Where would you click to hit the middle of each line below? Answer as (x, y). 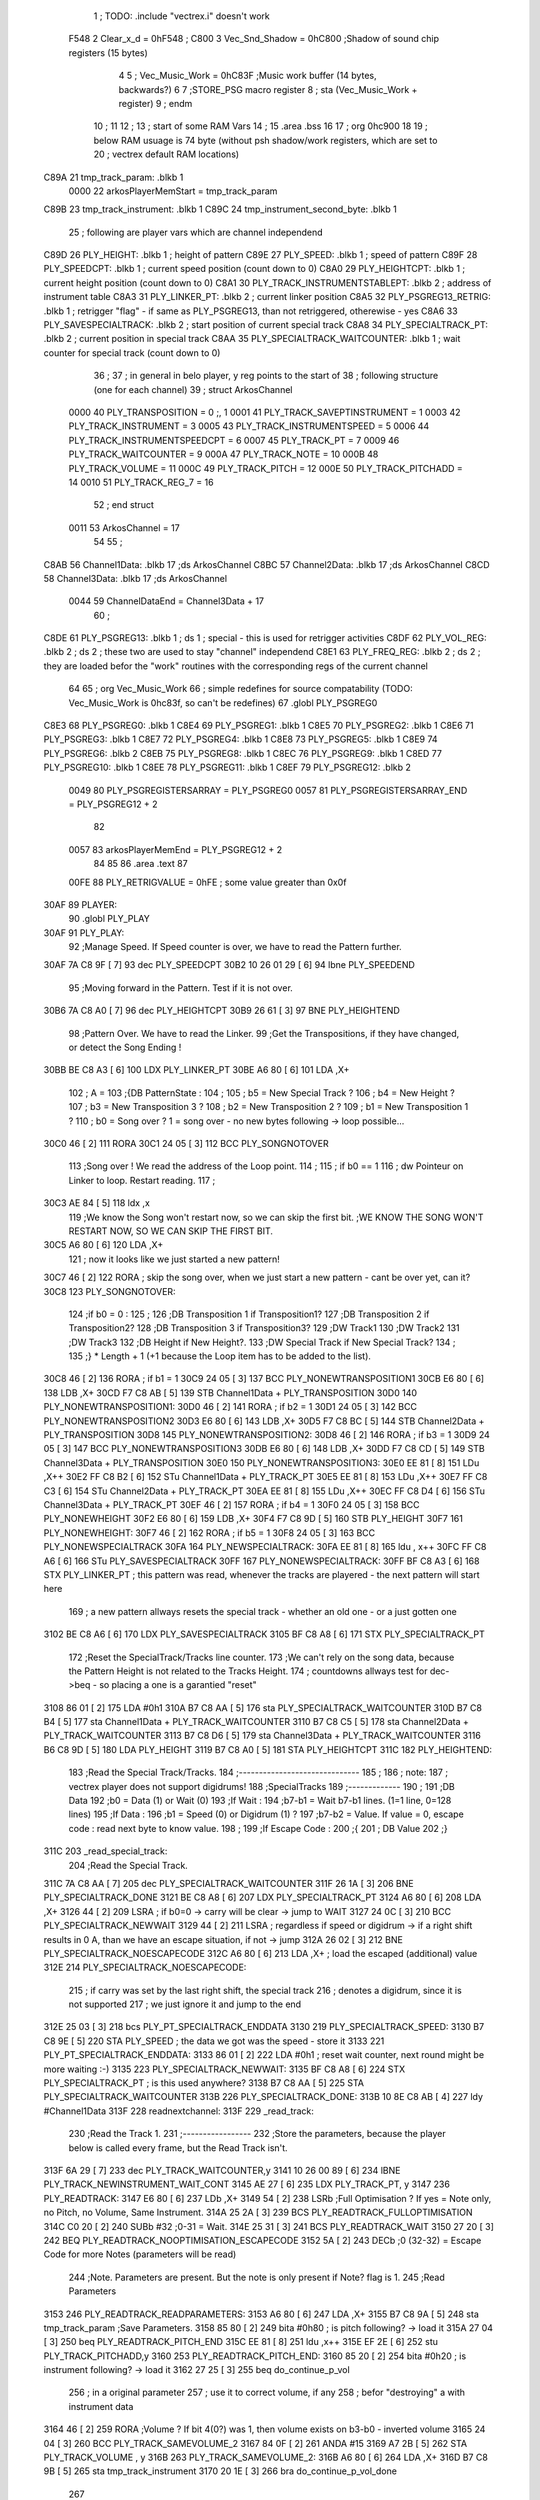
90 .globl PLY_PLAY (109, 919)
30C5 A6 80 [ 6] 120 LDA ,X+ (103, 1245)
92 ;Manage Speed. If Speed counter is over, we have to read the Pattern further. (235, 947)
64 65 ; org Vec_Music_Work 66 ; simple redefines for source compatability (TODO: (241, 689)
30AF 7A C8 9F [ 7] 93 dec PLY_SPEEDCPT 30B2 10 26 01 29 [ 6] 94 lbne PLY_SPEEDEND (229, 965)
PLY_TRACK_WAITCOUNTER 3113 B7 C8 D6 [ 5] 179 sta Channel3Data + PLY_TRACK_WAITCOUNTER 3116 (262, 1736)
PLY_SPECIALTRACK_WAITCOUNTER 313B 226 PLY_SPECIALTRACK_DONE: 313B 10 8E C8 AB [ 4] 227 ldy (263, 2097)
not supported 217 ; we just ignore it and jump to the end (185, 2004)
